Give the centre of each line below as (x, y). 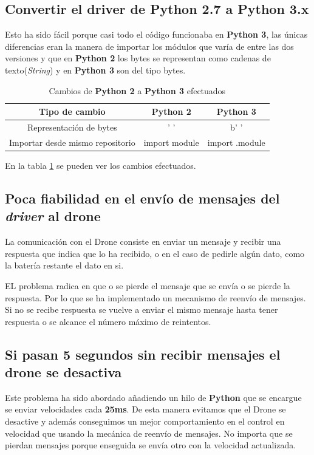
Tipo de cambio (72, 111)
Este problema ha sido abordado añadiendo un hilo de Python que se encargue (153, 397)
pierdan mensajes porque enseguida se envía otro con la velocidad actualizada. (151, 445)
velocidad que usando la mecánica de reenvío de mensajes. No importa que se (149, 433)
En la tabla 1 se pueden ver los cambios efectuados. (101, 165)
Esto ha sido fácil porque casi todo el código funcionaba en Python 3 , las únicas (156, 34)
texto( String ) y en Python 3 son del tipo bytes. (95, 70)
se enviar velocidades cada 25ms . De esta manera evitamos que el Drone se (145, 409)
